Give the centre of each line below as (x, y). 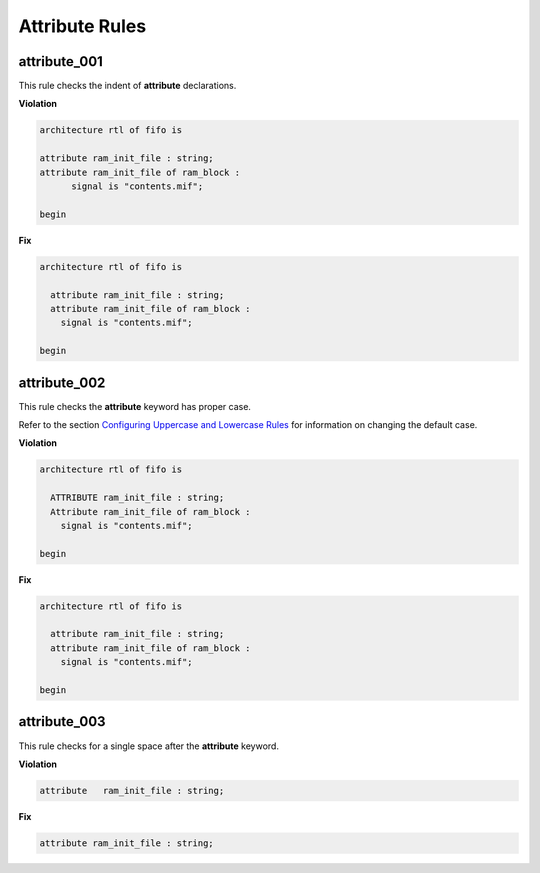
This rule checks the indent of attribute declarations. (127, 86)
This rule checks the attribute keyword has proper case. (135, 406)
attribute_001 (61, 61)
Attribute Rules (82, 26)
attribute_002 (62, 382)
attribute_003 (62, 721)
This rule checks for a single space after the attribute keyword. (149, 746)
